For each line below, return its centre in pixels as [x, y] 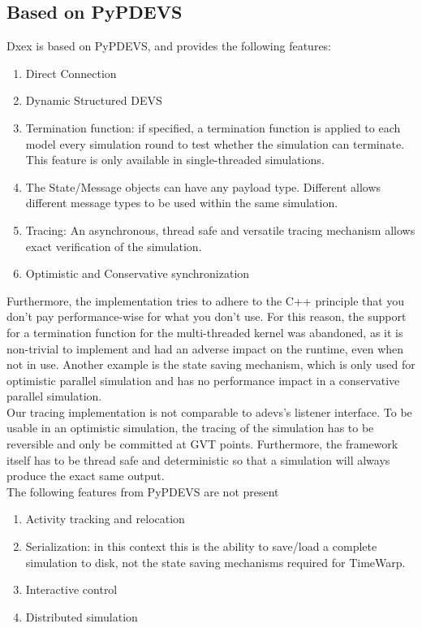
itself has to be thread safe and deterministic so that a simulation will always [198, 459]
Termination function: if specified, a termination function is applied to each [213, 127]
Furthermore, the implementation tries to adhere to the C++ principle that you [206, 300]
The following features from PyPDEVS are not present [143, 491]
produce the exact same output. [86, 476]
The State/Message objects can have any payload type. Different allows [203, 186]
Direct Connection [71, 73]
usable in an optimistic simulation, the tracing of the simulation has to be [190, 428]
